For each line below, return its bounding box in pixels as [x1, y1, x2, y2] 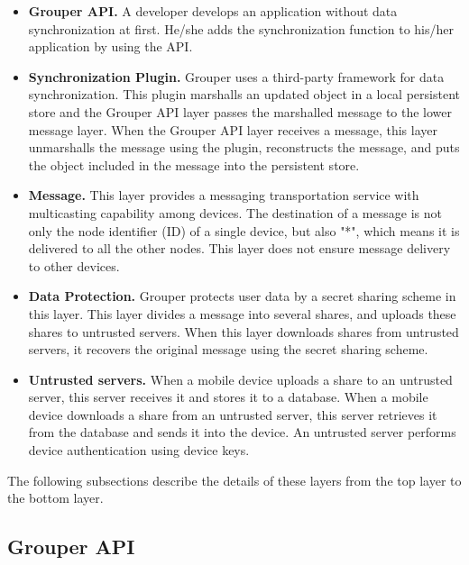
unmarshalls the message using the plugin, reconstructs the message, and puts [28, 138, 460, 157]
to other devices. [28, 256, 120, 275]
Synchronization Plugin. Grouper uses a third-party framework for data [28, 67, 445, 86]
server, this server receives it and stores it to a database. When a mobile [28, 387, 428, 406]
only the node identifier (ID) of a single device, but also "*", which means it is [28, 221, 460, 240]
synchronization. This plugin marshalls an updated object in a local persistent [28, 85, 460, 104]
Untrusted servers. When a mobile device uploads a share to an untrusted [28, 369, 453, 388]
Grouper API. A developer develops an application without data [28, 2, 398, 20]
